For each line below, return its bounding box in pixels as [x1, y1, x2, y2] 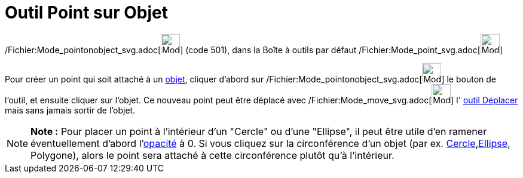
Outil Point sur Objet [5, 2, 168, 23]
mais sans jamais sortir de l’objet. [5, 105, 136, 115]
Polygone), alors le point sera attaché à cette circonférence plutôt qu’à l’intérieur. [30, 149, 394, 161]
